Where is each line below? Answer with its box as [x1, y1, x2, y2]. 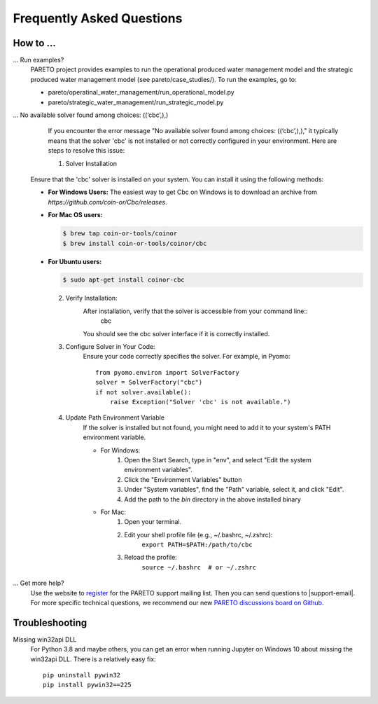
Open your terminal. [124, 518, 182, 526]
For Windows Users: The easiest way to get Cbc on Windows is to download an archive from [48, 188, 318, 196]
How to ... [13, 37, 56, 49]
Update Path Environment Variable [65, 413, 164, 422]
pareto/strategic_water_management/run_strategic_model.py [48, 98, 224, 106]
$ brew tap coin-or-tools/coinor [62, 230, 178, 237]
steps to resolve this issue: [48, 146, 125, 155]
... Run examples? [13, 56, 64, 64]
